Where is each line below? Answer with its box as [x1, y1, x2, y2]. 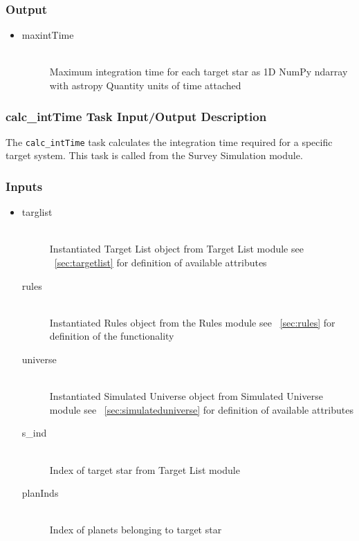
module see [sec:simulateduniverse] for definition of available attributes [49, 402, 353, 416]
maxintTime [21, 28, 74, 42]
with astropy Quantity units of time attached [49, 78, 241, 92]
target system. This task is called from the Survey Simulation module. [6, 148, 303, 163]
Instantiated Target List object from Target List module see [49, 241, 304, 256]
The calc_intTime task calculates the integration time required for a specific [6, 134, 333, 149]
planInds [21, 486, 59, 500]
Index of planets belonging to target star [49, 522, 222, 537]
